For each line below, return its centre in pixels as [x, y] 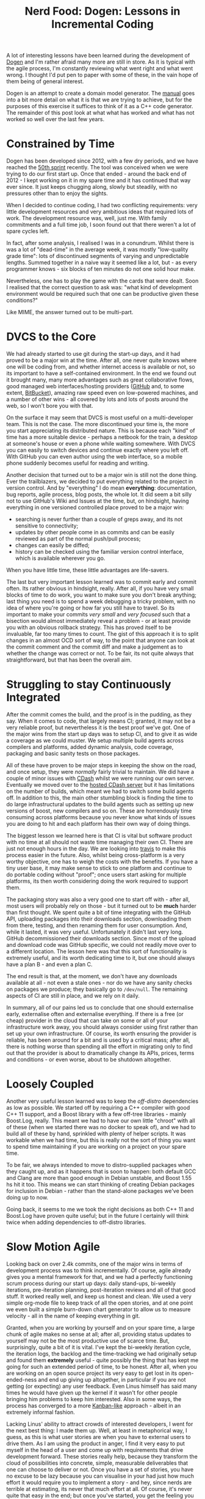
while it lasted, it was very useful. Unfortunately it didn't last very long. [95, 932]
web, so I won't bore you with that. [50, 406]
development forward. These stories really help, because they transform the [102, 1456]
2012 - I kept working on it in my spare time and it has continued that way [99, 180]
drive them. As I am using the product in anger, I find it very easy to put [95, 1443]
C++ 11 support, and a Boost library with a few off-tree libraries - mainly [96, 1114]
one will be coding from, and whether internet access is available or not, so [101, 367]
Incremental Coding [103, 24]
